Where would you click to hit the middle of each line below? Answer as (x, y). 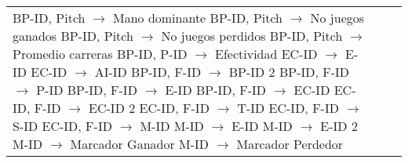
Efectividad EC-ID (266, 54)
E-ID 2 (339, 126)
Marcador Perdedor (290, 144)
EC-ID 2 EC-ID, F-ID (149, 108)
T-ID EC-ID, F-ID (288, 108)
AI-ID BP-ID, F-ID (148, 72)
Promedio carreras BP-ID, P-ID (100, 54)
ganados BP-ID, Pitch (73, 36)
